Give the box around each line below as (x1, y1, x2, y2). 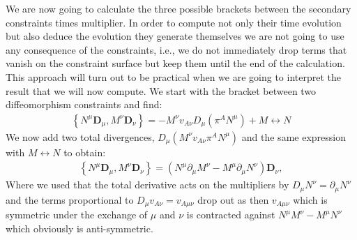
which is (293, 192, 328, 207)
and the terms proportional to (6, 192, 134, 207)
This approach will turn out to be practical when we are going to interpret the (6, 69, 341, 84)
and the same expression (241, 129, 346, 144)
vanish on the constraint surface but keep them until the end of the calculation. (6, 56, 345, 70)
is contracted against (186, 207, 275, 222)
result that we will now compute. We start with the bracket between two (6, 83, 317, 98)
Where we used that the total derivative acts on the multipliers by (6, 177, 289, 192)
